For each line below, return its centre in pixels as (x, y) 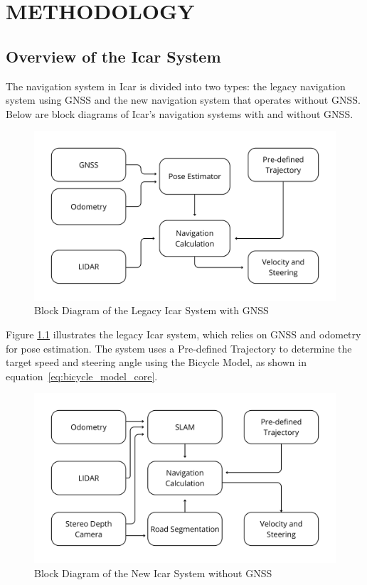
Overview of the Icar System (113, 56)
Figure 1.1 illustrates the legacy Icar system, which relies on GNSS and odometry (183, 334)
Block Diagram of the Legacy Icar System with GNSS (151, 310)
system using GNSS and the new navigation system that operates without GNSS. (183, 100)
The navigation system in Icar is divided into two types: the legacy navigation (176, 86)
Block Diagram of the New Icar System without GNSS (153, 573)
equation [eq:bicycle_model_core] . (82, 376)
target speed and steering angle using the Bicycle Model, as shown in (156, 362)
